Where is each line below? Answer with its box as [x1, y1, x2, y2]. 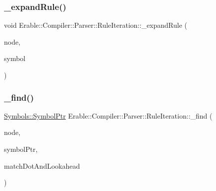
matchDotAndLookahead [4, 160, 80, 171]
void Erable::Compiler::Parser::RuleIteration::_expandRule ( [4, 20, 187, 30]
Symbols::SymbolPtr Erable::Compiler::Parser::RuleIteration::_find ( [4, 110, 213, 121]
